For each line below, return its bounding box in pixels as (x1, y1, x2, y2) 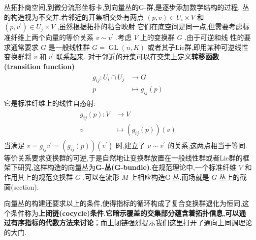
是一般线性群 (48, 41, 90, 52)
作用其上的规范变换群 (4, 171, 73, 182)
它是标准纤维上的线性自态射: (4, 98, 96, 108)
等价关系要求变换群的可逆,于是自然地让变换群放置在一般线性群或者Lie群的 (4, 152, 243, 162)
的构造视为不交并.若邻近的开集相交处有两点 (4, 11, 144, 22)
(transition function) (4, 61, 75, 71)
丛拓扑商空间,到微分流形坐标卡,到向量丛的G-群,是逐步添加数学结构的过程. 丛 (4, 2, 249, 12)
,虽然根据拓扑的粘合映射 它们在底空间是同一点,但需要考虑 (57, 21, 243, 32)
